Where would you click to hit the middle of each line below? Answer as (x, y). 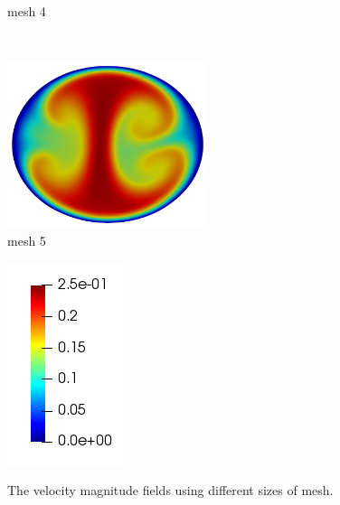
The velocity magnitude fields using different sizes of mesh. (170, 489)
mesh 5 (27, 241)
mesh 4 (27, 11)
